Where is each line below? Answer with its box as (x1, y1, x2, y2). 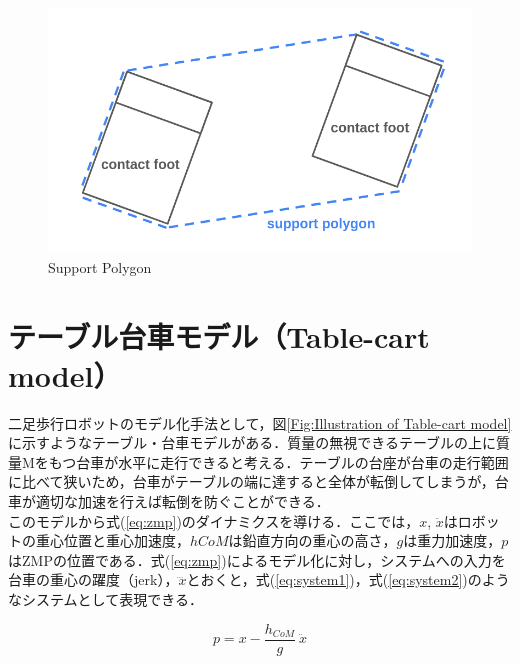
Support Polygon (48, 256, 152, 277)
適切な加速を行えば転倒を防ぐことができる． (35, 491, 330, 512)
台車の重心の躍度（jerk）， (8, 569, 179, 590)
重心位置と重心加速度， (35, 530, 190, 551)
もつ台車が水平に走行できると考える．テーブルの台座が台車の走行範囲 (48, 451, 509, 472)
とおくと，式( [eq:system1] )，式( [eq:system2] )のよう (186, 569, 510, 590)
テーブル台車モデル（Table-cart (8, 315, 430, 356)
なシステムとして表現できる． (8, 589, 203, 610)
